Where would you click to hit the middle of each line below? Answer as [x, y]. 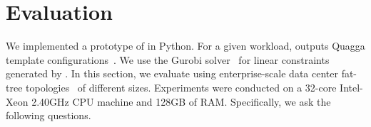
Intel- [351, 87]
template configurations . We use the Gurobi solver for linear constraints [168, 59]
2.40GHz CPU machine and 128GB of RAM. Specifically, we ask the [181, 101]
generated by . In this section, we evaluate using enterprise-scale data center [172, 73]
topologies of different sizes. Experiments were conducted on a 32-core [181, 87]
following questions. [49, 115]
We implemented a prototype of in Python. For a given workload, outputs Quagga [185, 46]
